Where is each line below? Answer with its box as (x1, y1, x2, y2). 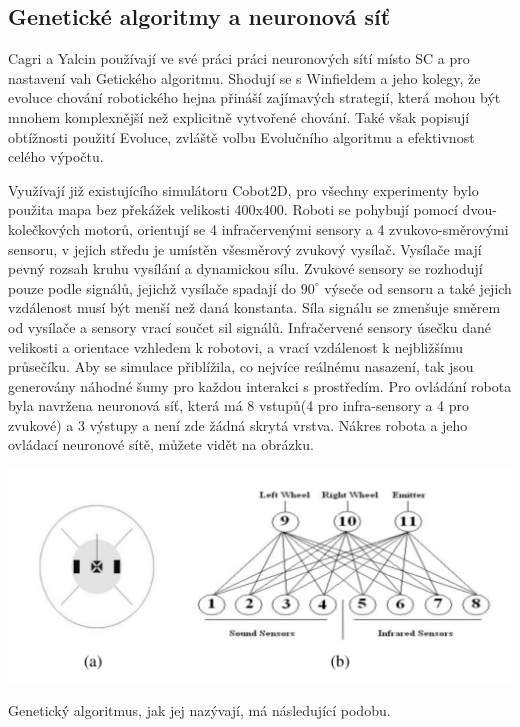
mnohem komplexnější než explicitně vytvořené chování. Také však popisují (8, 106, 470, 127)
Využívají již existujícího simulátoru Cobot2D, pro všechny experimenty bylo (8, 179, 479, 200)
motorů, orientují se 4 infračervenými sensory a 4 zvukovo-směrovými (84, 218, 509, 239)
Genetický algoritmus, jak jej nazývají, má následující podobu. (8, 699, 391, 720)
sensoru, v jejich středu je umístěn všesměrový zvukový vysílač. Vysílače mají (8, 238, 482, 259)
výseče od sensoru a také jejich (324, 277, 512, 298)
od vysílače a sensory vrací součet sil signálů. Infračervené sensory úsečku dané (8, 316, 492, 337)
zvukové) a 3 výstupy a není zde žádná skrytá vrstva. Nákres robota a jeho (8, 414, 468, 435)
